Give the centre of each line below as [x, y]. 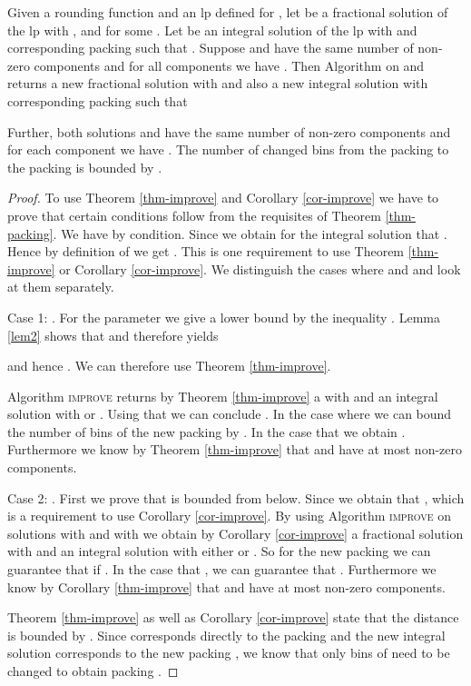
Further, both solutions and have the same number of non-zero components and [229, 131]
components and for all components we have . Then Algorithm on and [229, 65]
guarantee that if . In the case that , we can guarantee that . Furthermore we [222, 569]
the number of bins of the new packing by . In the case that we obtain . [206, 431]
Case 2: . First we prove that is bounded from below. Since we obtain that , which [236, 497]
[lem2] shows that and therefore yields [113, 335]
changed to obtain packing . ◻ [93, 671]
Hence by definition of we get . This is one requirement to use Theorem [206, 251]
